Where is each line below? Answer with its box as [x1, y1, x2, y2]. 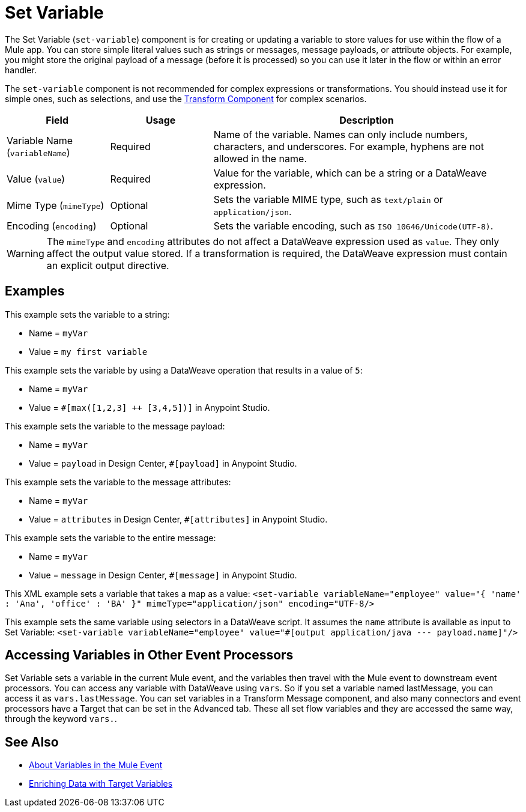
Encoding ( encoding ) [7, 219, 97, 232]
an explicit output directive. [46, 259, 169, 271]
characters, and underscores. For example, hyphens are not [213, 140, 484, 153]
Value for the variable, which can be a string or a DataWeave [213, 166, 487, 179]
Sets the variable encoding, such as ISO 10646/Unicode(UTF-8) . [213, 219, 494, 232]
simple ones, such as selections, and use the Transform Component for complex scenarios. [5, 93, 367, 104]
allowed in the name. [213, 152, 307, 165]
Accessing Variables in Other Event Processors [5, 647, 294, 663]
